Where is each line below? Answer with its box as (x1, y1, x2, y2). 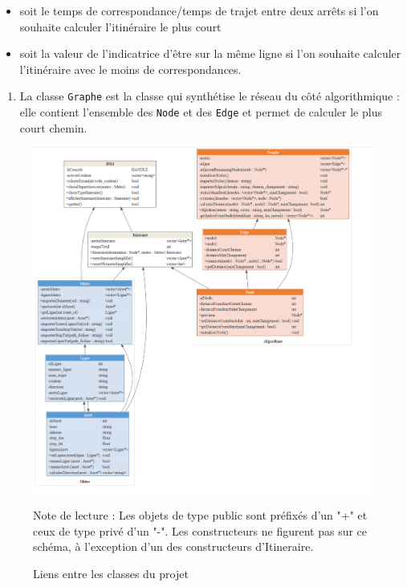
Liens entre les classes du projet (33, 565, 189, 581)
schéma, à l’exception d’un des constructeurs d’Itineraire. (33, 538, 314, 555)
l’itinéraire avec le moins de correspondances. (19, 60, 242, 77)
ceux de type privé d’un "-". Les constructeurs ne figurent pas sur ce (33, 522, 368, 539)
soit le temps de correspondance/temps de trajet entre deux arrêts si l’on (19, 2, 379, 18)
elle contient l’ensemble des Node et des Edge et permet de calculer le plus (19, 104, 382, 120)
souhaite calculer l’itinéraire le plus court (19, 18, 222, 35)
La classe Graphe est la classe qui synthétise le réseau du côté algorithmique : (19, 88, 400, 104)
